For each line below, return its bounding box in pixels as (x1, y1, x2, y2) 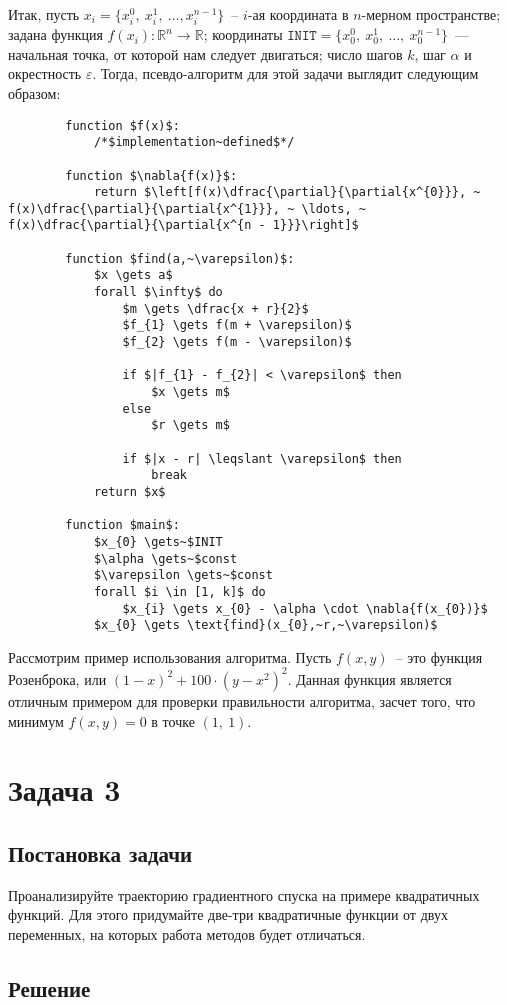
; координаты (203, 24, 283, 45)
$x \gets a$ (93, 268, 173, 283)
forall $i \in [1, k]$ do (93, 584, 266, 599)
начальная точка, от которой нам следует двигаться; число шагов (8, 43, 403, 64)
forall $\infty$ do (93, 285, 223, 300)
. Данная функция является (287, 668, 452, 689)
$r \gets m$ (151, 418, 230, 433)
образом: (8, 82, 61, 103)
